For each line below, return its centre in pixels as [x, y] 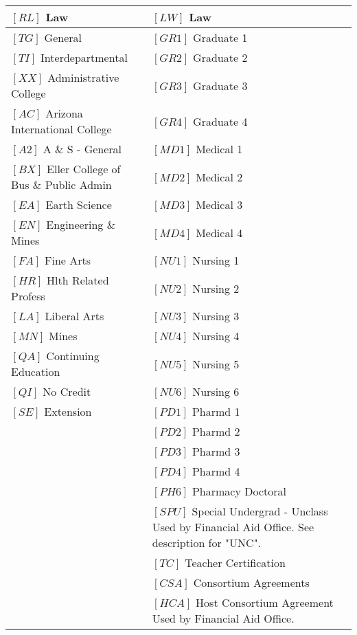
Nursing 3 [216, 316]
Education [36, 371]
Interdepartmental [84, 57]
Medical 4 [219, 232]
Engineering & [81, 224]
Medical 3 [219, 204]
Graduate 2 [220, 57]
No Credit [67, 391]
